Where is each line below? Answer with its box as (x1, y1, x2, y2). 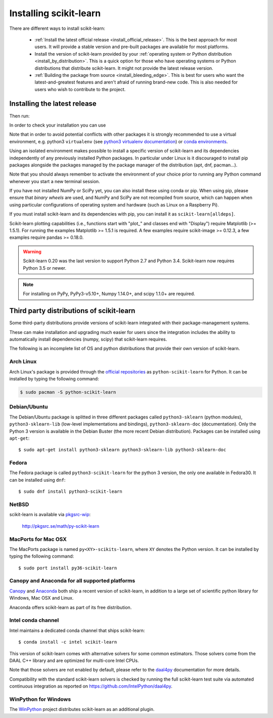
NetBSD (9, 501, 29, 508)
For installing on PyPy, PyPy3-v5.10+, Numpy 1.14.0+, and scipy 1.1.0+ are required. (23, 291, 196, 297)
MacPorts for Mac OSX (9, 535, 67, 542)
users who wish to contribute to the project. (34, 86, 126, 92)
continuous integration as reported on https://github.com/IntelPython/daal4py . (9, 683, 173, 689)
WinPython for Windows (9, 696, 71, 703)
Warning (23, 248, 41, 255)
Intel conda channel (9, 617, 59, 624)
